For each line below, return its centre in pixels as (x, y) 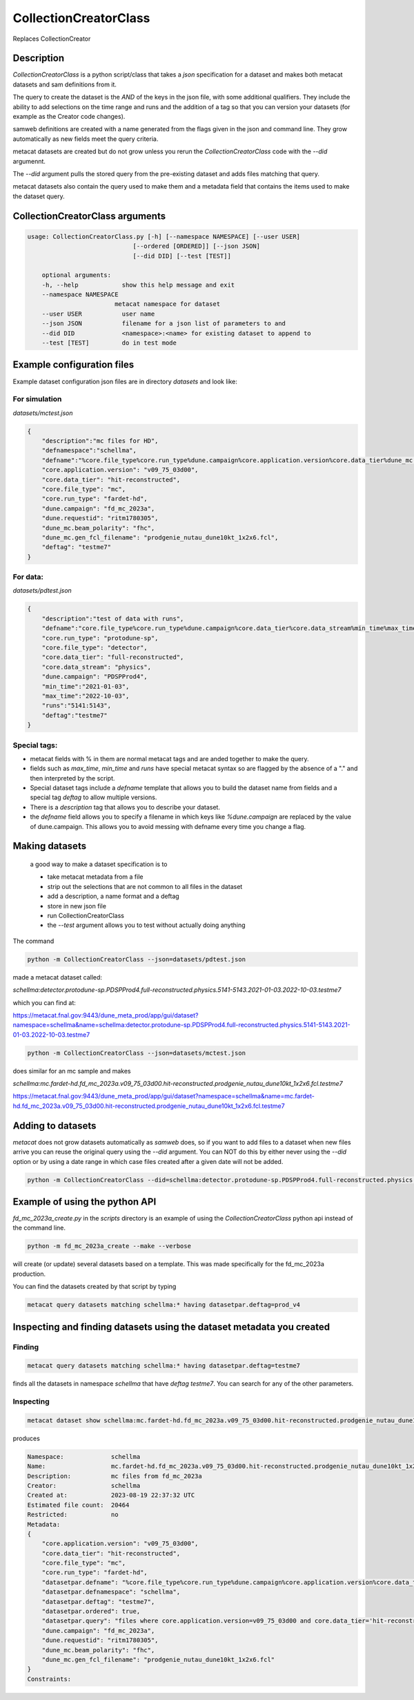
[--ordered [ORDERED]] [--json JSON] (197, 246)
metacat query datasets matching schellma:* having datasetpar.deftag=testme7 (164, 1366)
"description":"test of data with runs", (113, 619)
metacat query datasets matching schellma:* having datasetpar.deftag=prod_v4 (164, 1305)
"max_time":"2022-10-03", (86, 696)
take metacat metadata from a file (95, 877)
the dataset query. (39, 196)
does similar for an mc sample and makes (72, 1071)
